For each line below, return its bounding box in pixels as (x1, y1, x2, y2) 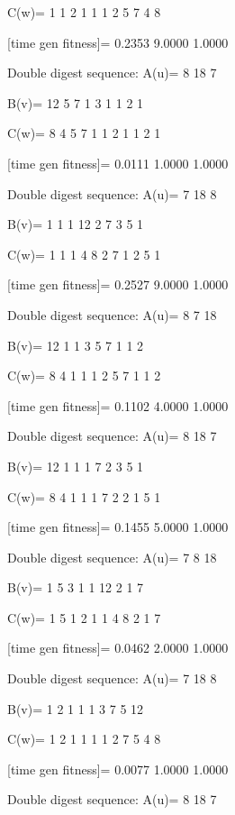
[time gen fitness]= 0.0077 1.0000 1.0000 (7, 759, 229, 778)
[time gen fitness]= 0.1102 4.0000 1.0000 (7, 396, 229, 415)
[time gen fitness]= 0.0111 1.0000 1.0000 (7, 153, 229, 172)
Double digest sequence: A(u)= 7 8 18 (7, 547, 217, 566)
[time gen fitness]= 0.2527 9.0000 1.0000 (7, 275, 229, 294)
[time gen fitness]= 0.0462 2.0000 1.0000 (7, 638, 229, 657)
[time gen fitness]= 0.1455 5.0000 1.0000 (7, 517, 229, 536)
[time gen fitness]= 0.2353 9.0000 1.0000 (7, 32, 229, 51)
